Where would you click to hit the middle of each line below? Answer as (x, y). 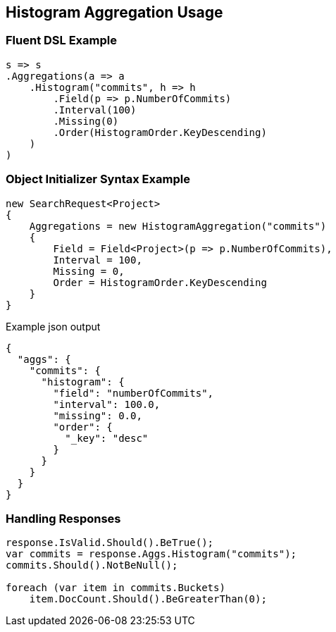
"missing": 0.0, (98, 415)
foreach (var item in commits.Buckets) (116, 588)
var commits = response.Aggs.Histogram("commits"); (151, 554)
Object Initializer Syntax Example (98, 179)
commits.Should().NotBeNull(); (92, 565)
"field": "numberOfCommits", (133, 393)
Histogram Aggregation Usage (114, 12)
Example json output (53, 326)
